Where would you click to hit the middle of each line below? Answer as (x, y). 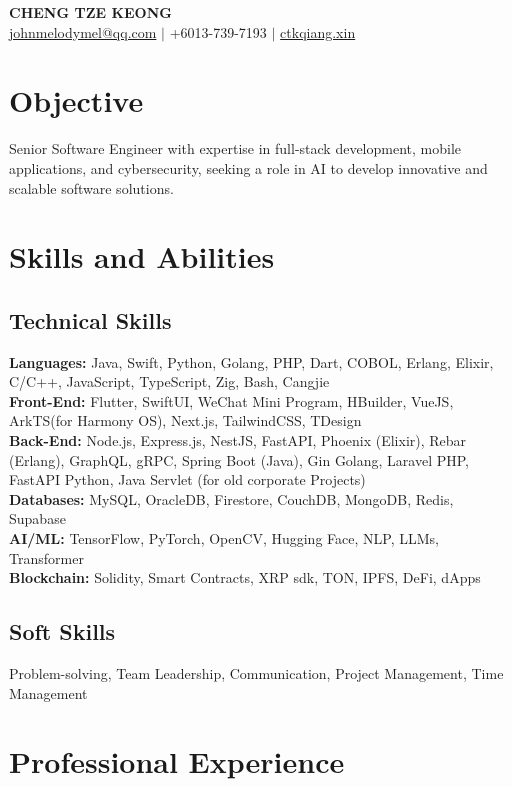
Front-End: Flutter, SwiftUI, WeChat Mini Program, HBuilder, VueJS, (231, 400)
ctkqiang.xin (318, 31)
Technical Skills (90, 319)
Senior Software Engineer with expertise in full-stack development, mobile (235, 148)
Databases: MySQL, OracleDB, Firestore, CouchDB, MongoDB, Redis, (231, 498)
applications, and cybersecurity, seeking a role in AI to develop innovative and (248, 167)
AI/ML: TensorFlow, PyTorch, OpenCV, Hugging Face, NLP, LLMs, (224, 538)
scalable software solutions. (91, 187)
